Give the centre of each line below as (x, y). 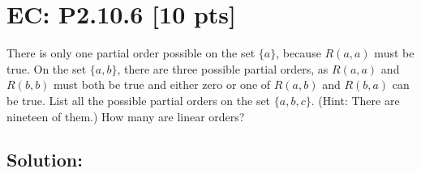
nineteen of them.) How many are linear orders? (126, 116)
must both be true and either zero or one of (162, 84)
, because (299, 53)
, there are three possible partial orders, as (223, 68)
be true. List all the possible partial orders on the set (139, 100)
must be (394, 53)
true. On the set (47, 68)
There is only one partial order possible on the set (131, 53)
